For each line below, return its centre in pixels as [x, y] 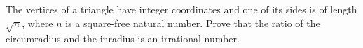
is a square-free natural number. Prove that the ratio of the [193, 23]
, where [37, 23]
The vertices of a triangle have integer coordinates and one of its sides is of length [181, 9]
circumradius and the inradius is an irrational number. [123, 39]
